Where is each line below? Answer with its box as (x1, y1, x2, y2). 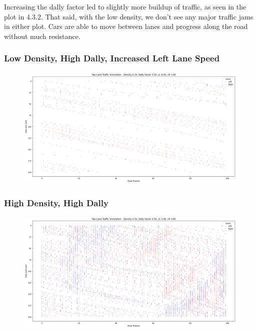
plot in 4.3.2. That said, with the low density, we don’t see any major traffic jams (4, 11, 253, 21)
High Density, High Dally (4, 196, 108, 209)
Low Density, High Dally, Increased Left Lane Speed (4, 52, 220, 64)
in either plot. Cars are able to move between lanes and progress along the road (4, 21, 248, 31)
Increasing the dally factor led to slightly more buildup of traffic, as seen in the (4, 1, 246, 11)
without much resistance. (4, 30, 80, 41)
